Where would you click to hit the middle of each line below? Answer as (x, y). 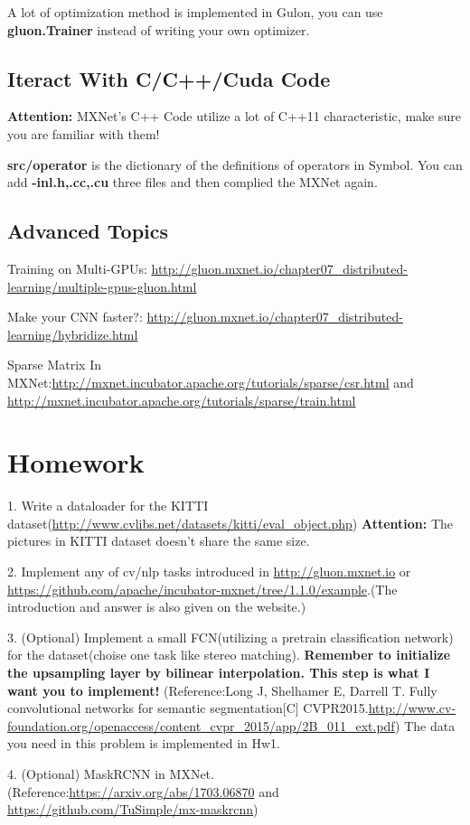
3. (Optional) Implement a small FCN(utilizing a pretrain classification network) (230, 637)
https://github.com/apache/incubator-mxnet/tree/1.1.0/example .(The (202, 589)
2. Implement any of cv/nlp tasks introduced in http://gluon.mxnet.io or (209, 572)
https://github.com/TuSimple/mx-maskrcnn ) (133, 809)
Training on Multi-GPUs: (77, 268)
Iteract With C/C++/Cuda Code (169, 78)
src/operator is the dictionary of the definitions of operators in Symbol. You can (235, 164)
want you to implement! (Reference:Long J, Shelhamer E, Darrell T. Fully (222, 690)
